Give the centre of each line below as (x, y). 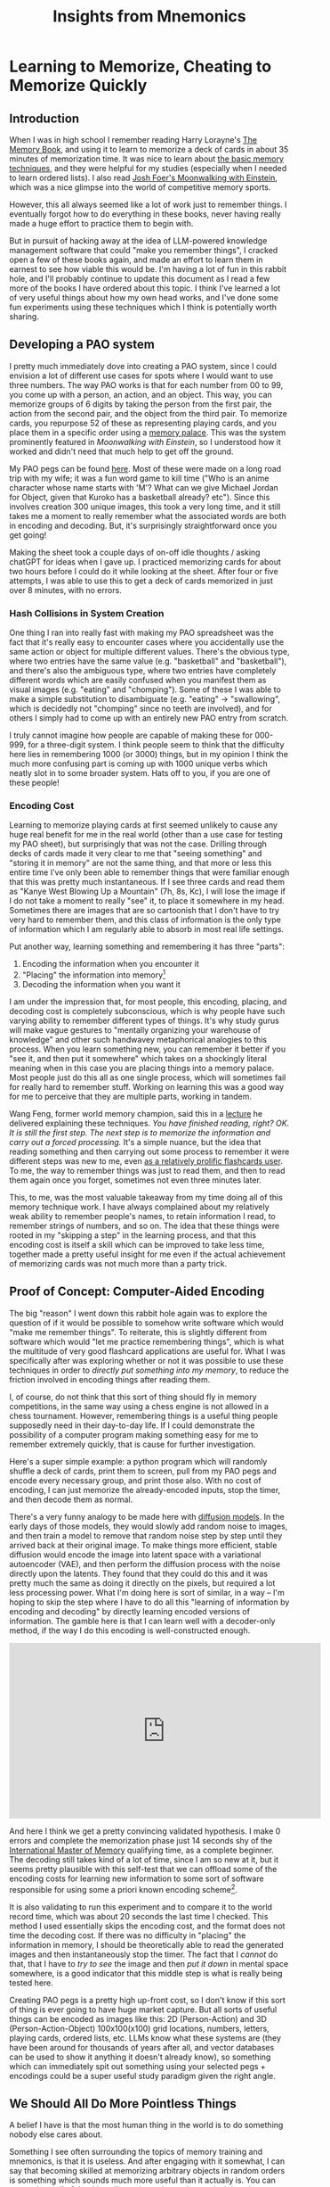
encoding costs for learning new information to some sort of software (137, 1878)
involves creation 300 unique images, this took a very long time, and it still (145, 507)
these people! (34, 783)
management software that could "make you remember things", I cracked (144, 250)
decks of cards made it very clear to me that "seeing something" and (136, 854)
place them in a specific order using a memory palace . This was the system (148, 432)
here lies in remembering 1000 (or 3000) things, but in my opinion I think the (149, 755)
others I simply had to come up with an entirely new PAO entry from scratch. (149, 718)
